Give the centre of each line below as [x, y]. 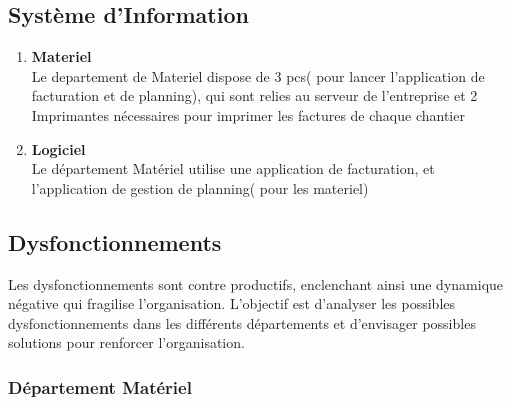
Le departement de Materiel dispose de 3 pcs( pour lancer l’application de [258, 75]
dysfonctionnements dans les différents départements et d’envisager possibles [242, 322]
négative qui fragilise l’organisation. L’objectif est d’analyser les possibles [232, 303]
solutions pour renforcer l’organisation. [126, 342]
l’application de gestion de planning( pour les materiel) [200, 187]
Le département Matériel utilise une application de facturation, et [233, 168]
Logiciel [58, 148]
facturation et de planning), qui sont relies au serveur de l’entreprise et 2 [254, 95]
